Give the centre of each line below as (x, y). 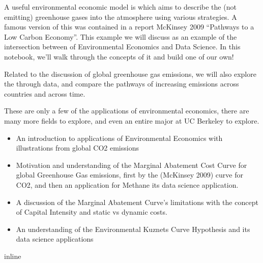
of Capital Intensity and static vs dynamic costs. (92, 212)
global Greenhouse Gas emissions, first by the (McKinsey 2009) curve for (129, 175)
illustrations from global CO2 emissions (77, 148)
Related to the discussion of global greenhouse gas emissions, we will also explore (130, 74)
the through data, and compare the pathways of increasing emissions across (122, 84)
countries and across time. (45, 93)
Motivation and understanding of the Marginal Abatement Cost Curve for (131, 165)
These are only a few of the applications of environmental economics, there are (127, 111)
